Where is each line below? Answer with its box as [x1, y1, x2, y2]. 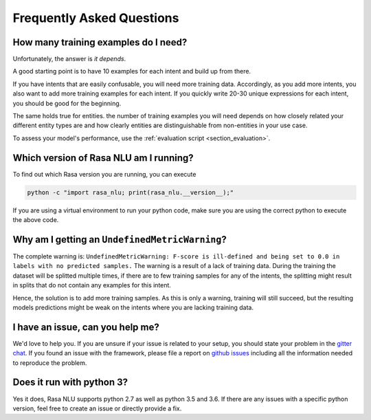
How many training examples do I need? [12, 36, 188, 48]
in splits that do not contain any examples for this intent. [12, 281, 172, 289]
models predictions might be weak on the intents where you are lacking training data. [12, 303, 254, 311]
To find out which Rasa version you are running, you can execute [12, 170, 196, 178]
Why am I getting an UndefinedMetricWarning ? [12, 234, 227, 245]
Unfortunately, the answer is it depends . [12, 55, 126, 63]
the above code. [12, 216, 59, 224]
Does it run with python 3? [12, 377, 128, 388]
